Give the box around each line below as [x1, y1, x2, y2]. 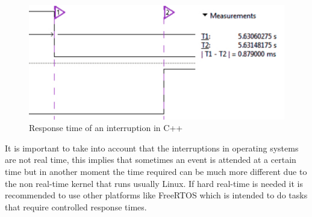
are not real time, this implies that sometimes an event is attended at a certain [5, 153, 296, 166]
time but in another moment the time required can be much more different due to [5, 165, 307, 178]
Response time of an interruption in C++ [29, 121, 183, 134]
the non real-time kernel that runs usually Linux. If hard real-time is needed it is [5, 177, 303, 189]
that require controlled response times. [5, 200, 147, 213]
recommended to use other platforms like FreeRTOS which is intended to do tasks [5, 189, 308, 201]
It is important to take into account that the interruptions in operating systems [5, 141, 299, 154]
